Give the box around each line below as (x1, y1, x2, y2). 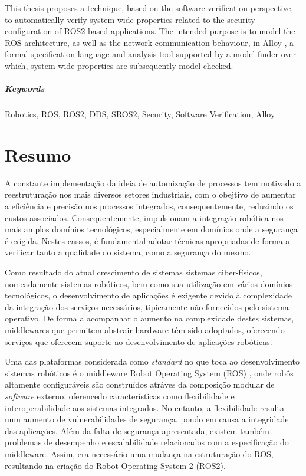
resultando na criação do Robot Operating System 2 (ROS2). (5, 459, 226, 471)
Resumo (5, 142, 71, 166)
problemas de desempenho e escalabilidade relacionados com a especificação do (5, 436, 289, 448)
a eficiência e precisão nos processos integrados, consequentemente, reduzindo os (5, 200, 294, 212)
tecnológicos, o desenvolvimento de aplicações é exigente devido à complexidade (5, 289, 292, 301)
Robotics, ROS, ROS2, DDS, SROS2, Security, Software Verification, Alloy (5, 108, 275, 120)
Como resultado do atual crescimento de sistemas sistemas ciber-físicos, (5, 266, 262, 278)
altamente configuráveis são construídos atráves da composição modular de (5, 378, 275, 390)
